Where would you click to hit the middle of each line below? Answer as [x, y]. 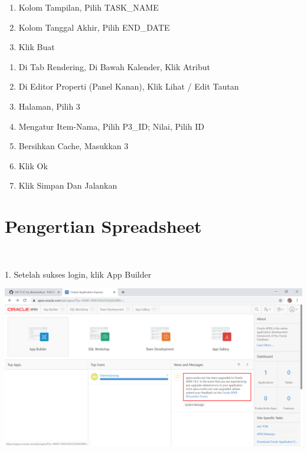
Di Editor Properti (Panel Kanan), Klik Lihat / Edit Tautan [129, 86]
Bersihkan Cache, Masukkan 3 [74, 146]
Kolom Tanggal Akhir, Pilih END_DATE [94, 27]
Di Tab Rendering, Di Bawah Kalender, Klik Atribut [114, 66]
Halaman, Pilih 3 [49, 106]
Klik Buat [37, 47]
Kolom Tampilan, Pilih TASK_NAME [89, 7]
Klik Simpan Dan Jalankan [68, 185]
